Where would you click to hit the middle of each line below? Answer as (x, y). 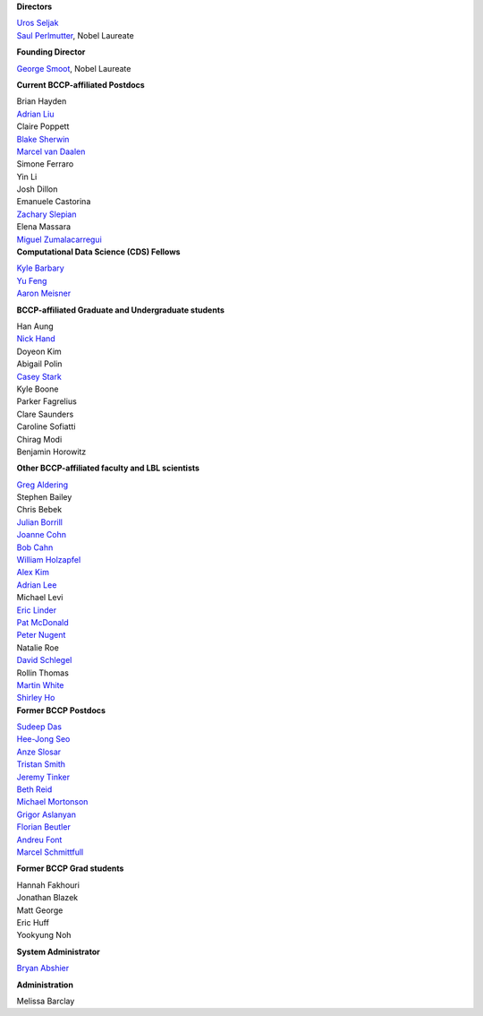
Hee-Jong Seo (43, 739)
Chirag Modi (39, 439)
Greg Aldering (42, 485)
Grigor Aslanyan (46, 814)
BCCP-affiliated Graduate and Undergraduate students (121, 310)
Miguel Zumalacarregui (59, 239)
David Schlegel (44, 660)
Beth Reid (34, 789)
